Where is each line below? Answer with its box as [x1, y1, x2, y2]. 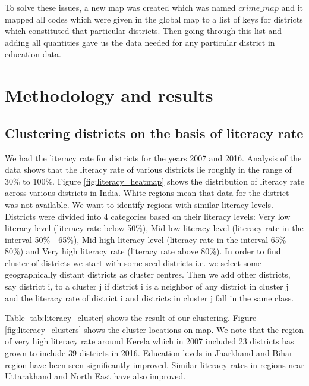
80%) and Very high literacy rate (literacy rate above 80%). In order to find [5, 245, 281, 257]
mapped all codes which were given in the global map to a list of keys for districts [5, 13, 303, 25]
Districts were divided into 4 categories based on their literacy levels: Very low [5, 210, 291, 222]
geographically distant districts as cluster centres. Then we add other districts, [5, 268, 291, 281]
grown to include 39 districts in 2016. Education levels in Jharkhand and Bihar [5, 347, 293, 359]
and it [281, 1, 303, 13]
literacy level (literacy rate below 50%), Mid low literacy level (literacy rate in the [5, 222, 304, 234]
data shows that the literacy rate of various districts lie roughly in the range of [5, 163, 292, 176]
